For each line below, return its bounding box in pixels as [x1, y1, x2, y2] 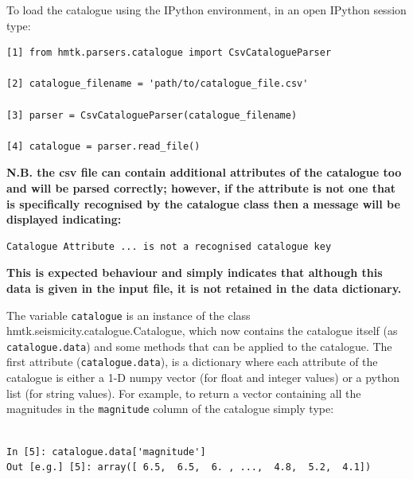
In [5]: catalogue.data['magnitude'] [6, 446, 206, 458]
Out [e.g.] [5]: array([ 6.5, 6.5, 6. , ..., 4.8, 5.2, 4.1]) [6, 461, 372, 473]
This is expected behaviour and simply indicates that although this [6, 264, 383, 281]
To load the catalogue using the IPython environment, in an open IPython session [6, 2, 407, 18]
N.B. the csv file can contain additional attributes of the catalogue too [6, 164, 402, 181]
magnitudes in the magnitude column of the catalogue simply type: [6, 400, 334, 417]
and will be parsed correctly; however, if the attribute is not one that [6, 179, 395, 196]
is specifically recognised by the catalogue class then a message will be [6, 195, 400, 212]
